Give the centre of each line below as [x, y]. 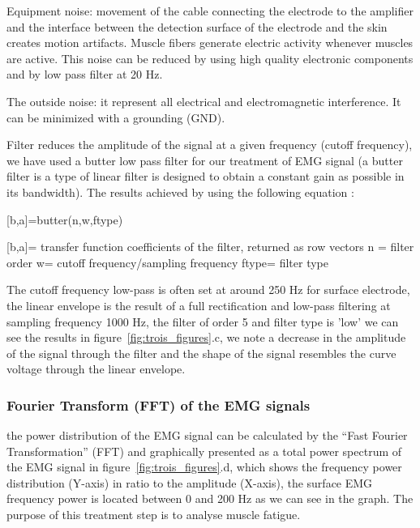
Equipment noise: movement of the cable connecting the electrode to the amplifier [210, 11]
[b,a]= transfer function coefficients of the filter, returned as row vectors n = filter [210, 247]
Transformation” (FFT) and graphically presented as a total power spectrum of [204, 451]
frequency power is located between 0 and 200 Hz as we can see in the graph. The [210, 498]
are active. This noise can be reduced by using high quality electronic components [210, 58]
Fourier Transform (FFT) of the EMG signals [159, 405]
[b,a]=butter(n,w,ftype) [65, 219]
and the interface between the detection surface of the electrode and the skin [197, 26]
